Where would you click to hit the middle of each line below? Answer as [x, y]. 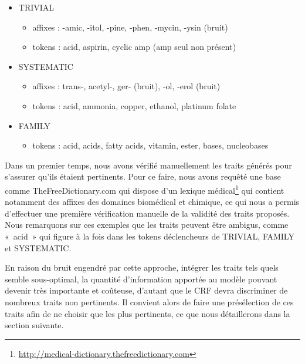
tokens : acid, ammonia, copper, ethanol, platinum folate [134, 105]
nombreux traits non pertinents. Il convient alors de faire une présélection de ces [149, 301]
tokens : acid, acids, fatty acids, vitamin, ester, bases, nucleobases [150, 145]
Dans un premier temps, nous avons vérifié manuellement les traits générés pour [148, 165]
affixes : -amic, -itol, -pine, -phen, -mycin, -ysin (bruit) [130, 27]
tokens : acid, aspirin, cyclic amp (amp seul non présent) [134, 47]
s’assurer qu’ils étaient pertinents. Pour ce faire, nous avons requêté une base [143, 176]
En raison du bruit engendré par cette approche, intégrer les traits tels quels [142, 267]
